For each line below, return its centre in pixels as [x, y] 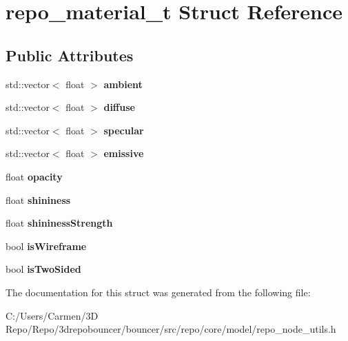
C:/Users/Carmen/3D [52, 315]
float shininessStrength [59, 223]
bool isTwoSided [43, 269]
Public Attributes [70, 55]
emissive [124, 153]
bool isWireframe [46, 246]
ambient [123, 84]
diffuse [119, 107]
